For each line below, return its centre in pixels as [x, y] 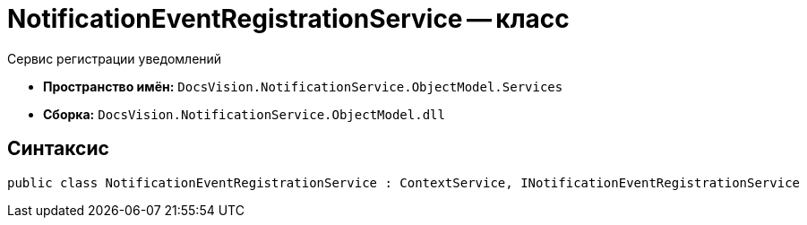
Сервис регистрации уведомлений [115, 58]
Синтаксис [58, 149]
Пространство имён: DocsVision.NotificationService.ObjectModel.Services [303, 86]
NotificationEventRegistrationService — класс [288, 19]
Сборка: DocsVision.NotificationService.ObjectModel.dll [244, 114]
